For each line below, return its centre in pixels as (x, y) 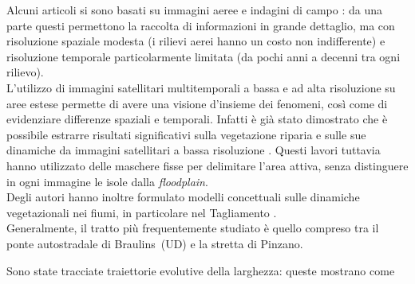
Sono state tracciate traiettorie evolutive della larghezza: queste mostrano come (201, 270)
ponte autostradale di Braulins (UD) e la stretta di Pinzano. (155, 243)
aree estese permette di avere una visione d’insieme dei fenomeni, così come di (197, 103)
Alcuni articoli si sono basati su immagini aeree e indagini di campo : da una (194, 10)
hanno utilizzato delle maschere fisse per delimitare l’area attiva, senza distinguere (207, 165)
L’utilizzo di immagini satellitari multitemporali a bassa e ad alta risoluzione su (201, 87)
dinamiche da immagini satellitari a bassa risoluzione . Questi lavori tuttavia (194, 150)
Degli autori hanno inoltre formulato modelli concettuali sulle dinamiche (183, 197)
